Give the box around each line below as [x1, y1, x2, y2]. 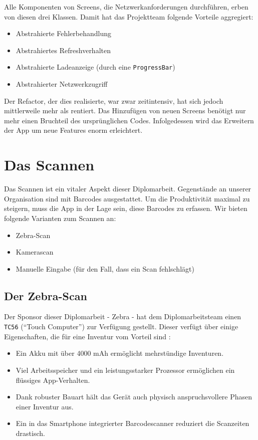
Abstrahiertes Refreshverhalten [16, 45, 111, 55]
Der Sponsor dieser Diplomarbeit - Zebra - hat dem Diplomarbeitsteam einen [4, 311, 241, 322]
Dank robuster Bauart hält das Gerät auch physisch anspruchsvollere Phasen [16, 391, 252, 402]
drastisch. [16, 427, 45, 438]
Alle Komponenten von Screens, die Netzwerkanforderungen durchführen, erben [4, 2, 248, 12]
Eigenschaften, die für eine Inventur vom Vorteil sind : [4, 331, 171, 341]
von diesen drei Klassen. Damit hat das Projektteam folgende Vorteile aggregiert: [4, 11, 253, 22]
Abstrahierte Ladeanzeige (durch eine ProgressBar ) [16, 62, 175, 72]
